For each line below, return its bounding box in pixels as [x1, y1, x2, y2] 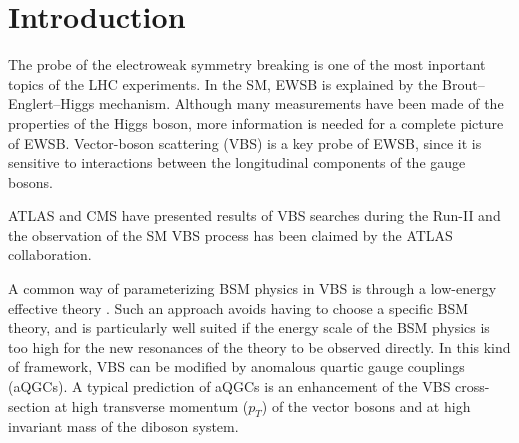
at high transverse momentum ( [54, 395, 249, 416]
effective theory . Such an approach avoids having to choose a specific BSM [8, 297, 469, 318]
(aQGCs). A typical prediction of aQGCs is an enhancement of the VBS [8, 376, 451, 397]
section [8, 395, 51, 416]
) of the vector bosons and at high [261, 395, 471, 416]
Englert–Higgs [8, 93, 95, 114]
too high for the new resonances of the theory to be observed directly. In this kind [8, 336, 511, 357]
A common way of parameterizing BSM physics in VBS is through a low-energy [8, 278, 497, 299]
